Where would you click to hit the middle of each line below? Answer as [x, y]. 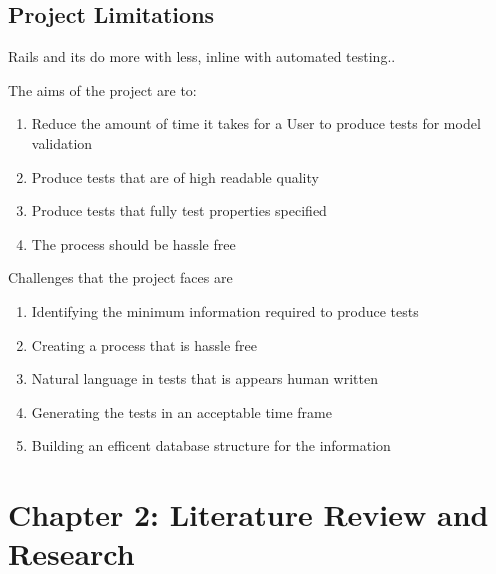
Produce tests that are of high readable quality [175, 176]
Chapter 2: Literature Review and [248, 514]
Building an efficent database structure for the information [211, 445]
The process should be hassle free [133, 243]
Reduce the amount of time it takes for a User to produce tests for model [256, 123]
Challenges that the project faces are [120, 277]
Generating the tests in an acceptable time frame [181, 411]
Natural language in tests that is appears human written [204, 378]
